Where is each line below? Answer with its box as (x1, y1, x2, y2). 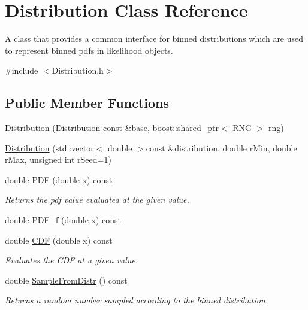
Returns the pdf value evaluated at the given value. (5, 193, 189, 206)
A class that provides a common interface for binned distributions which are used (5, 32, 304, 45)
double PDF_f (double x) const (5, 214, 121, 226)
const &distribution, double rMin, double (146, 141, 297, 154)
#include (5, 64, 38, 77)
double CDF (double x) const (5, 233, 113, 246)
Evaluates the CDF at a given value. (5, 254, 138, 266)
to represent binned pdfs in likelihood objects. (5, 44, 173, 56)
